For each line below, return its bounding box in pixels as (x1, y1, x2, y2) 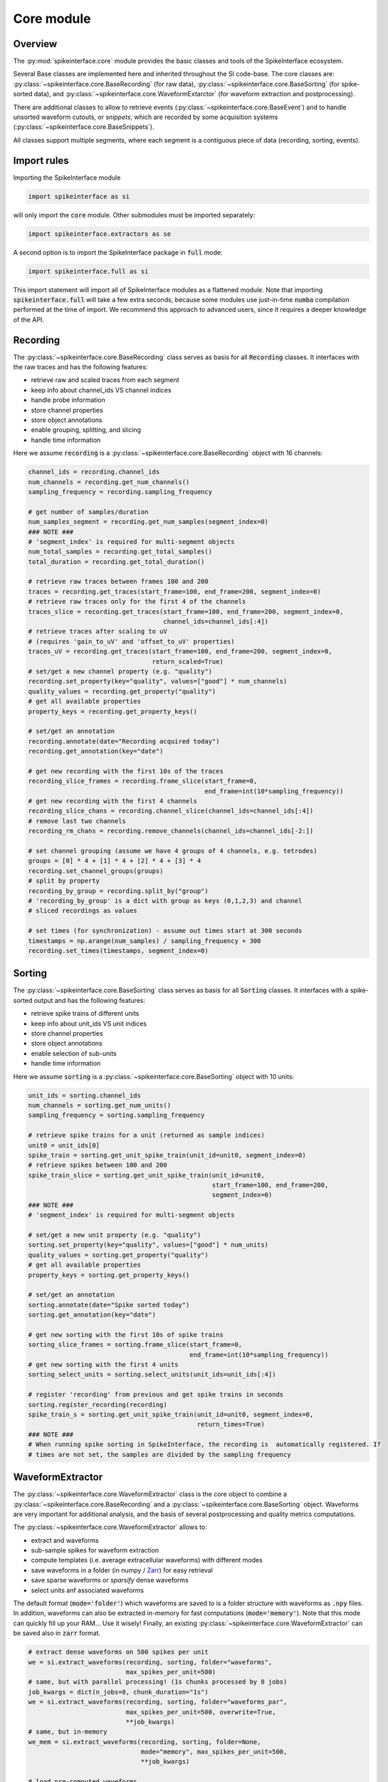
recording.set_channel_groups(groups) (28, 867, 164, 875)
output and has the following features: (33, 996, 146, 1004)
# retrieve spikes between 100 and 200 (28, 1161, 167, 1169)
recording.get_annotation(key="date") (28, 747, 164, 756)
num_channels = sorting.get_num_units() (28, 1101, 171, 1109)
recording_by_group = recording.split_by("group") (28, 887, 209, 895)
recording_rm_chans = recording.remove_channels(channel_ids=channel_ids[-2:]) (28, 827, 314, 835)
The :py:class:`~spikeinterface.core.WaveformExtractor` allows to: (13, 1523, 208, 1532)
